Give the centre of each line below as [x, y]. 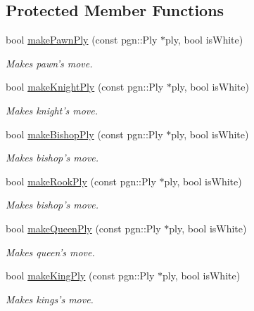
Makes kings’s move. [50, 299]
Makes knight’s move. [52, 110]
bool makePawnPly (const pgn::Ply [82, 40]
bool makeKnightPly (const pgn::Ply [85, 87]
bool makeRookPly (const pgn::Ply [81, 181]
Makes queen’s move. [50, 252]
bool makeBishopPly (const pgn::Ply [84, 134]
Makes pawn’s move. [49, 63]
